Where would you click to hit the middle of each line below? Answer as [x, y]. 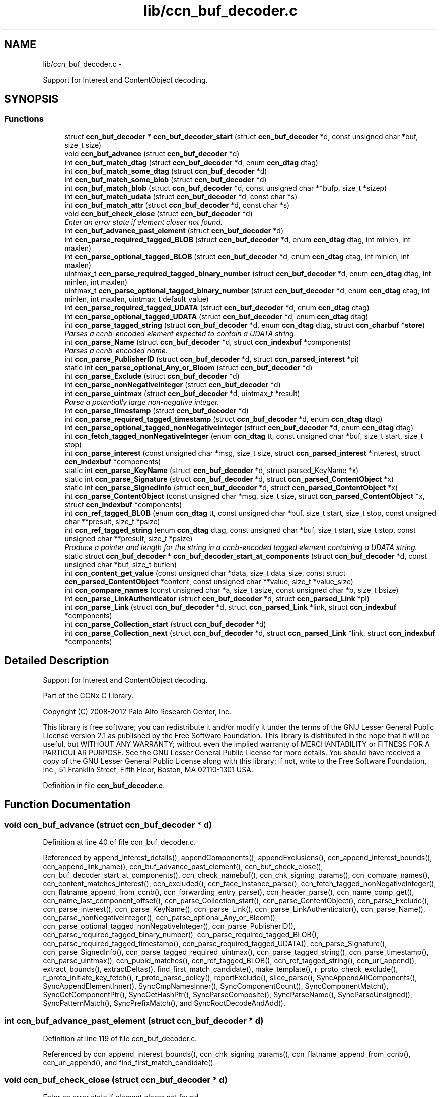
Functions [24, 119]
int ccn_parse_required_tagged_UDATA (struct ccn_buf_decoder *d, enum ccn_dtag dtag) [217, 307]
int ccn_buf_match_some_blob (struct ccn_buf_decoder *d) [166, 179]
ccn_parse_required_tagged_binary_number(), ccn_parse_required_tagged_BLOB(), [181, 934]
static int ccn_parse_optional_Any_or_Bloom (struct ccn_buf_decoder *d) [189, 367]
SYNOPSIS [31, 99]
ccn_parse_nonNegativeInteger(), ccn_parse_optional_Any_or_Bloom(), [160, 917]
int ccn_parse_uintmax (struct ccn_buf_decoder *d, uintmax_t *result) [182, 393]
